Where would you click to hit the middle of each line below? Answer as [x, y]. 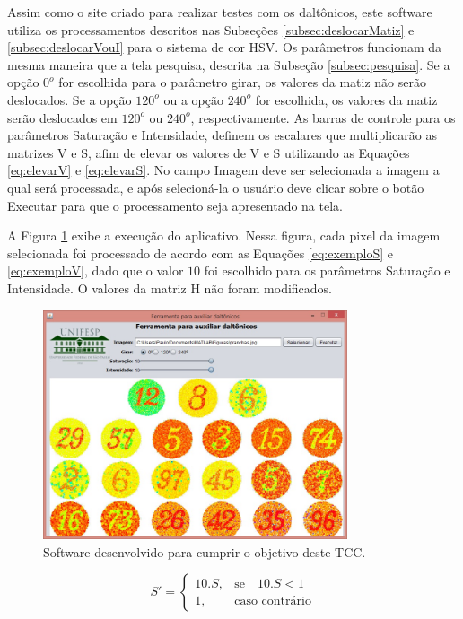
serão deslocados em [62, 117]
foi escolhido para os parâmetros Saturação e [327, 270]
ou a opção [193, 99]
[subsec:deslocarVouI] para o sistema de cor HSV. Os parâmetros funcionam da [225, 47]
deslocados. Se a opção [70, 99]
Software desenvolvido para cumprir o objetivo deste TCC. [205, 551]
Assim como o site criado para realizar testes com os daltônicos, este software [220, 12]
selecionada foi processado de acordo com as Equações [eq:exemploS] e [200, 253]
